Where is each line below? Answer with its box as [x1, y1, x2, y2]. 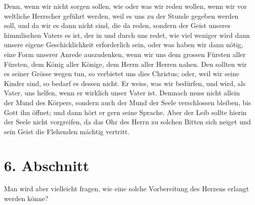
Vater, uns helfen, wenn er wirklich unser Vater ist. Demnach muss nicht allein [4, 88, 240, 98]
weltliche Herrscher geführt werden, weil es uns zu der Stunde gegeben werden [4, 10, 239, 21]
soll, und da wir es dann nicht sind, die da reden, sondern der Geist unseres [4, 20, 231, 30]
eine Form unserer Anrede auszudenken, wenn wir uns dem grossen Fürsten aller [4, 49, 246, 59]
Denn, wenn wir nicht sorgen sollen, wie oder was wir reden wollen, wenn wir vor [4, 1, 247, 11]
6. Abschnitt [4, 155, 89, 175]
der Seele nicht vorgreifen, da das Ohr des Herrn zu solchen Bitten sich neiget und [4, 117, 251, 127]
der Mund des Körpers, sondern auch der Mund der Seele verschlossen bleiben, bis [4, 97, 251, 107]
